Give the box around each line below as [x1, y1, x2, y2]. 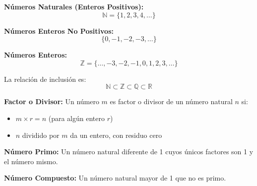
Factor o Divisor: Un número [4, 96, 99, 107]
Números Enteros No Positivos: [4, 25, 114, 36]
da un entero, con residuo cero [70, 129, 162, 140]
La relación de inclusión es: [4, 73, 86, 84]
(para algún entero [48, 113, 105, 123]
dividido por [22, 129, 60, 140]
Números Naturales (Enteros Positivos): [4, 1, 144, 11]
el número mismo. [4, 156, 58, 166]
